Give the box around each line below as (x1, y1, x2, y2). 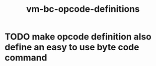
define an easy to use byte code (4, 42, 140, 53)
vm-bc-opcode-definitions (26, 3, 140, 15)
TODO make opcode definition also (4, 31, 152, 42)
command (4, 52, 48, 64)
